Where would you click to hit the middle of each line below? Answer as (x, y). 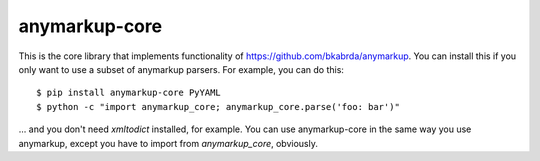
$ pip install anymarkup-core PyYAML (129, 93)
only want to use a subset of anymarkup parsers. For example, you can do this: (181, 69)
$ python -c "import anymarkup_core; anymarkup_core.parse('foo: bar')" (218, 106)
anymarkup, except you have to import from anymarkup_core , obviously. (168, 143)
